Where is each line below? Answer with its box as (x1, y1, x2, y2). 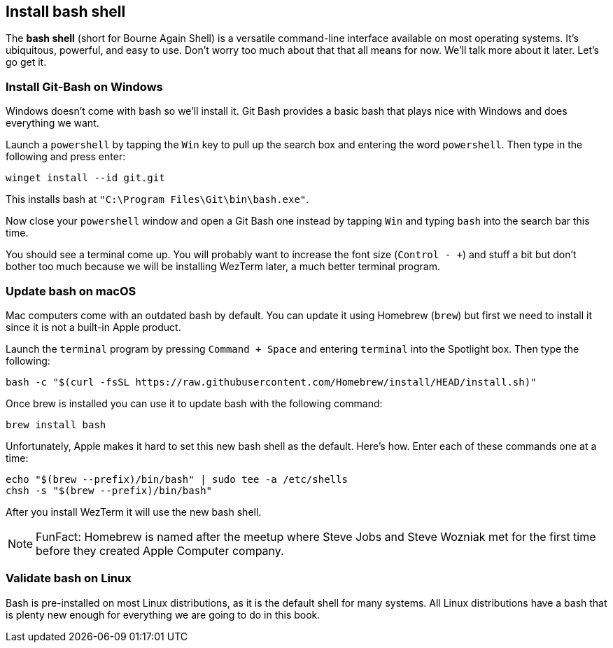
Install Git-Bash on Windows (6, 79, 163, 94)
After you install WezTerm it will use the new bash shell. (6, 505, 262, 518)
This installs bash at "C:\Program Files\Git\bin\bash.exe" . (6, 193, 309, 206)
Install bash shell (6, 3, 126, 20)
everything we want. (6, 117, 99, 129)
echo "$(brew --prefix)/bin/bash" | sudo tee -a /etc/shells (6, 473, 348, 485)
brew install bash (6, 418, 106, 430)
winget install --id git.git (6, 172, 165, 184)
